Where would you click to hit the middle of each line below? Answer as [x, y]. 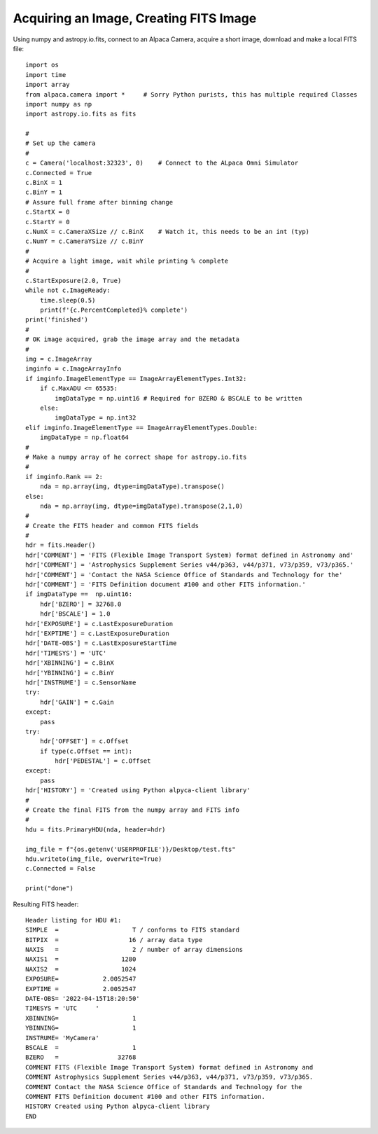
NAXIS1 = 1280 [81, 959]
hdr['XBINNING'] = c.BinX [70, 663]
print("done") [49, 888]
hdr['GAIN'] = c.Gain [77, 702]
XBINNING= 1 [81, 1018]
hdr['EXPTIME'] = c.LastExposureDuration [97, 633]
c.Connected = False [61, 869]
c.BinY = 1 [44, 192]
